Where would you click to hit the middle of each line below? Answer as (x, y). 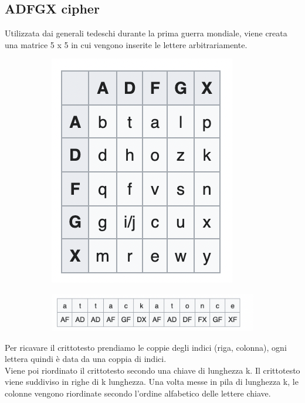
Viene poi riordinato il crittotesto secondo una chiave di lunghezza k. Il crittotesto (152, 370)
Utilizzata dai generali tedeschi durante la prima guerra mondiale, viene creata (146, 33)
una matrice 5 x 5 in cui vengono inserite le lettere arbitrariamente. (126, 44)
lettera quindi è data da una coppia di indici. (86, 359)
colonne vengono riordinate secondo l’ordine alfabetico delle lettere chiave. (138, 393)
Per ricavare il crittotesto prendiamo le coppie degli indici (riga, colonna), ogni (146, 347)
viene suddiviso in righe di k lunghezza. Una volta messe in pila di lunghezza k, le (152, 382)
